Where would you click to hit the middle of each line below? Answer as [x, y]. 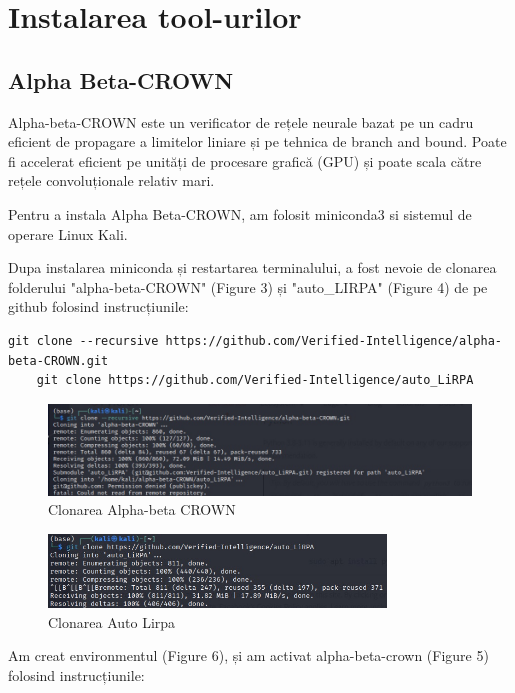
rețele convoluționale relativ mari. [111, 180]
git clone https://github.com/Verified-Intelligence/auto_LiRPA [255, 380]
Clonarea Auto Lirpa [112, 621]
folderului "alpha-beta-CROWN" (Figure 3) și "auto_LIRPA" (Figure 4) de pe [248, 286]
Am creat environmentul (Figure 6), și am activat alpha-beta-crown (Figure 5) [248, 655]
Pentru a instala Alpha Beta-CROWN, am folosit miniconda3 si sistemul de [240, 213]
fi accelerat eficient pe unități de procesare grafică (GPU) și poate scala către [245, 160]
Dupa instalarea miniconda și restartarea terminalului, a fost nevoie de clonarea [252, 267]
